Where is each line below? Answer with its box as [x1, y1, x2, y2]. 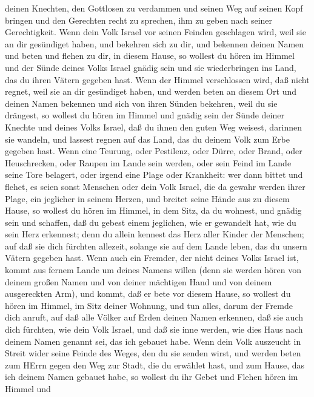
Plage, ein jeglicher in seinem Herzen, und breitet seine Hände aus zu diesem [5, 192, 290, 205]
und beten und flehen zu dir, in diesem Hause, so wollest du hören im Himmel [5, 49, 295, 62]
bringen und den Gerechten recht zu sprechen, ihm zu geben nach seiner [5, 13, 273, 26]
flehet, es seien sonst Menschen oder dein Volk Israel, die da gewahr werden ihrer [5, 180, 306, 192]
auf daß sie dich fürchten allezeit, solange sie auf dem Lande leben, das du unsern [5, 239, 307, 252]
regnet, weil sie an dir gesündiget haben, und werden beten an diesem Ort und [5, 85, 297, 98]
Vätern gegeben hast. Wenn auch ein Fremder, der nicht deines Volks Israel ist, [5, 251, 299, 264]
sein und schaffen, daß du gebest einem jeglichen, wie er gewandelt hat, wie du [5, 215, 296, 228]
